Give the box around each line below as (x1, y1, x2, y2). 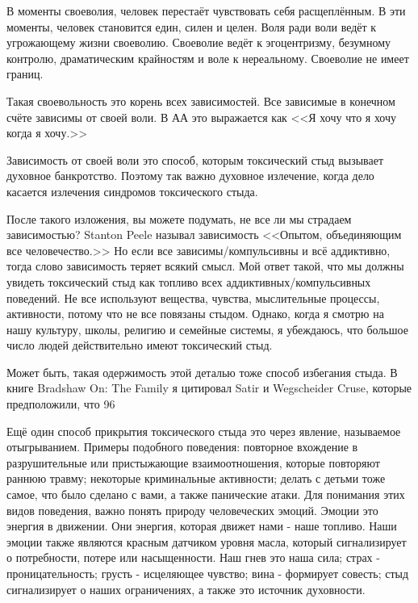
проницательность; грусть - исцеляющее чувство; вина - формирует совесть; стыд (6, 565, 409, 581)
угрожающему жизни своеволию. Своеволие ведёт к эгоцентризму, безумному (6, 34, 391, 51)
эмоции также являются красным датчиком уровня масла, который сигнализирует (6, 533, 407, 550)
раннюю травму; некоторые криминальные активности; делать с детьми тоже (6, 470, 386, 487)
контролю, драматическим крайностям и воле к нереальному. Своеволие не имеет (6, 49, 409, 66)
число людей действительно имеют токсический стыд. (6, 337, 273, 354)
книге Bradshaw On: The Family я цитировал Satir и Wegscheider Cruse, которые (6, 379, 412, 396)
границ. (6, 65, 44, 82)
